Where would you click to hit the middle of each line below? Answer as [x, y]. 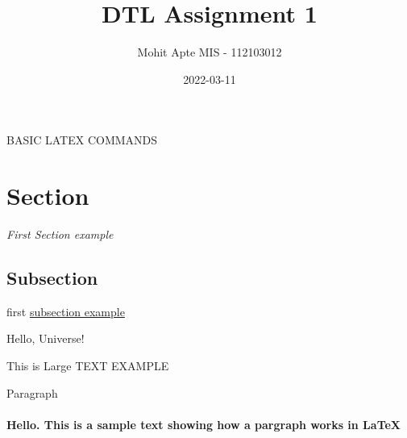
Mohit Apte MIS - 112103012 [210, 52]
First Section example [60, 234]
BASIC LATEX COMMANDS [82, 140]
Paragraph [32, 392]
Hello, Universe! [46, 338]
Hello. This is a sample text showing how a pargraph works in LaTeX [204, 424]
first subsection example [66, 311]
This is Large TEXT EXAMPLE [88, 366]
